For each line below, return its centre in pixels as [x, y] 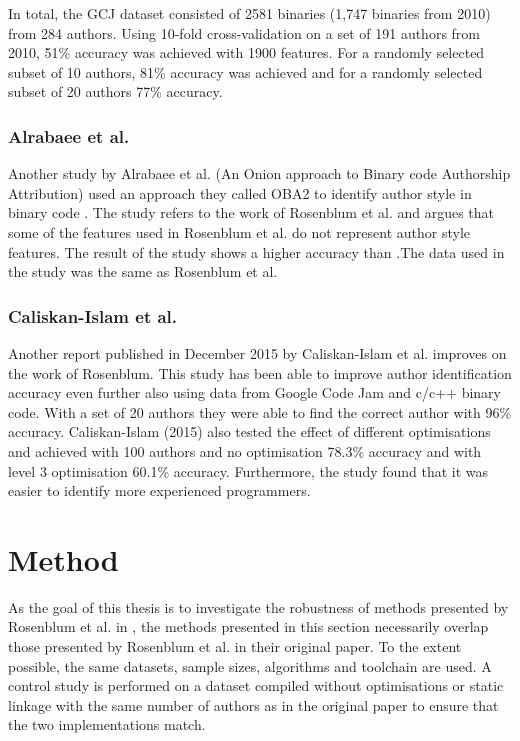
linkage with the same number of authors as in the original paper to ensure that [253, 704]
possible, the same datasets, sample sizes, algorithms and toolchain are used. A [250, 665]
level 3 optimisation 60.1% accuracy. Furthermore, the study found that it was [248, 470]
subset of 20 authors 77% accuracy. [115, 91]
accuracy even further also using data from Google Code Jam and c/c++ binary [254, 392]
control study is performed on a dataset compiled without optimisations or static [256, 685]
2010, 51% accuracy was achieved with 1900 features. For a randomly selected [246, 52]
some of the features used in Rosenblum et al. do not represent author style [239, 231]
